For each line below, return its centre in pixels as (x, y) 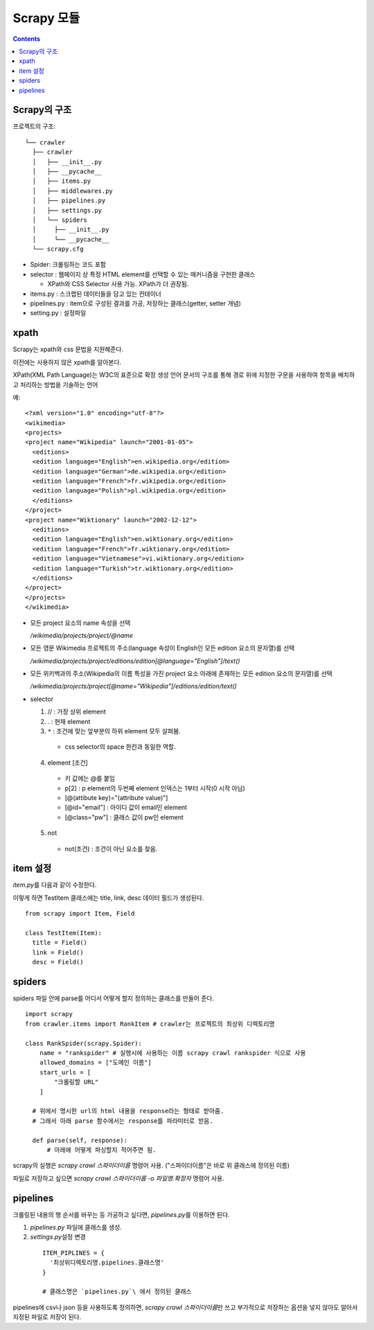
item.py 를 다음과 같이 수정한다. (55, 885)
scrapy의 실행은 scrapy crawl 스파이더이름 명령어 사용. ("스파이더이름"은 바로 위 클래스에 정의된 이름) (151, 1165)
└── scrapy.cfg (58, 249)
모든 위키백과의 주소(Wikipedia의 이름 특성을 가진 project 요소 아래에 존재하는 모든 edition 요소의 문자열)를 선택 (181, 674)
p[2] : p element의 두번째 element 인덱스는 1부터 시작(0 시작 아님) (155, 788)
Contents (27, 39)
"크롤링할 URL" (77, 1082)
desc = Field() (58, 962)
